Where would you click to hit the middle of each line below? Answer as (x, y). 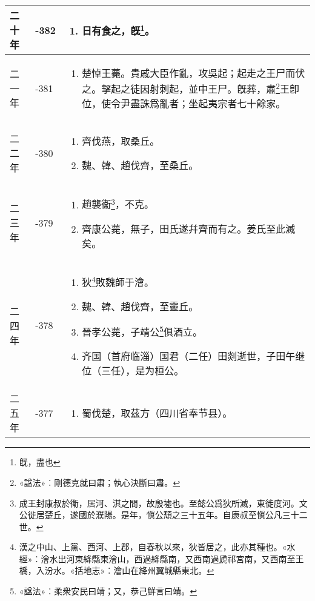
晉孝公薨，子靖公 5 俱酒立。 (142, 331)
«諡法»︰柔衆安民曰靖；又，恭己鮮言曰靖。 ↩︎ (108, 591)
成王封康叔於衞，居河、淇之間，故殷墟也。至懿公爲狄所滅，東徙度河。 (159, 503)
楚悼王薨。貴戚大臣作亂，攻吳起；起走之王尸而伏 (194, 73)
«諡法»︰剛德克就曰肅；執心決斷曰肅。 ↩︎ (100, 482)
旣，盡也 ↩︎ (40, 462)
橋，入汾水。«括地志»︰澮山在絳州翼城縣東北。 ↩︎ (117, 570)
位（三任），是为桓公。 (133, 371)
